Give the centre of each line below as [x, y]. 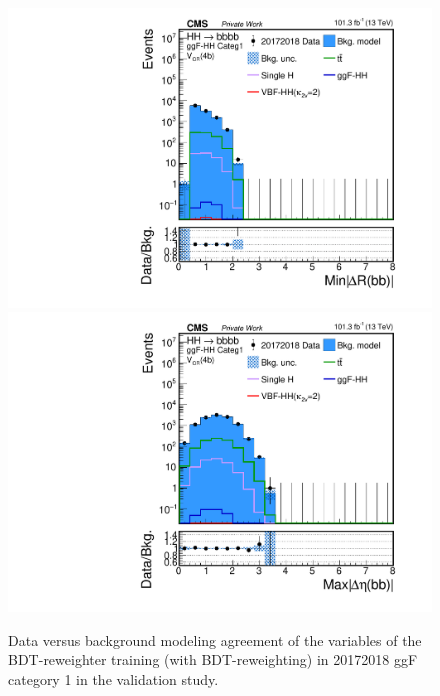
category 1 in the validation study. [113, 678]
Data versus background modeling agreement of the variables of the [215, 639]
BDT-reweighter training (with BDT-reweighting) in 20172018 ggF [213, 659]
